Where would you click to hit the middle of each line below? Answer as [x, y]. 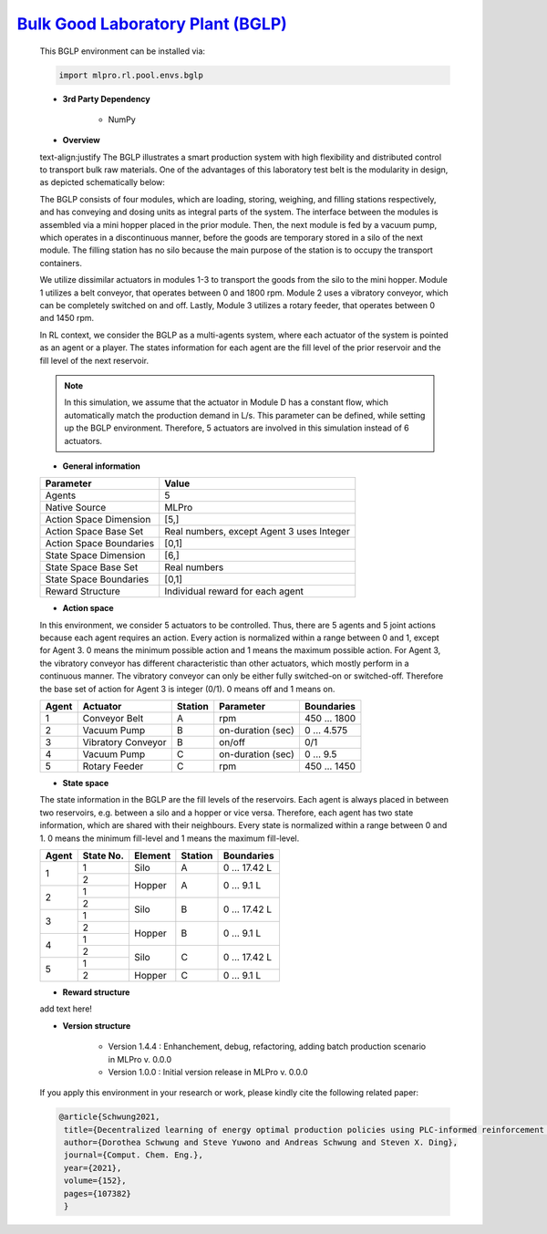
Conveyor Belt [113, 719]
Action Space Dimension [98, 520]
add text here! [66, 1009]
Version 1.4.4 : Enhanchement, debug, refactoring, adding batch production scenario [267, 1047]
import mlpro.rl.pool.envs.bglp [131, 75]
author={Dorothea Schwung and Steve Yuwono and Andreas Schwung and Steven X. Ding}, [261, 1143]
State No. [103, 856]
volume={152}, [95, 1181]
